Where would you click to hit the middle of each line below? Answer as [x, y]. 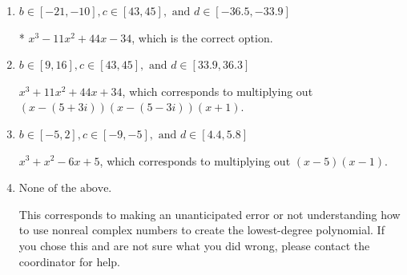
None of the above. [65, 189]
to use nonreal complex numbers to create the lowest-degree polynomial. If [201, 230]
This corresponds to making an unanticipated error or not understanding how [210, 214]
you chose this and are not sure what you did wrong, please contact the [194, 245]
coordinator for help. [69, 261]
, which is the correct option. [202, 37]
